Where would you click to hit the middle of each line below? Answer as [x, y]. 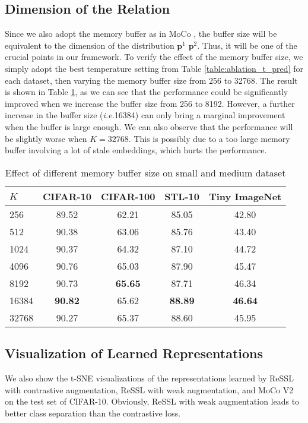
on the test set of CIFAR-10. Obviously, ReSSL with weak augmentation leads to [152, 401]
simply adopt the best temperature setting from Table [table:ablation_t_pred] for [154, 68]
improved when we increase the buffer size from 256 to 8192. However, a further [150, 103]
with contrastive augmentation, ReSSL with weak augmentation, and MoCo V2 [149, 389]
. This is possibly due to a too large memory [209, 138]
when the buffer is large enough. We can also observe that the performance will [149, 126]
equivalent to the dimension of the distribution [90, 45]
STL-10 [182, 196]
